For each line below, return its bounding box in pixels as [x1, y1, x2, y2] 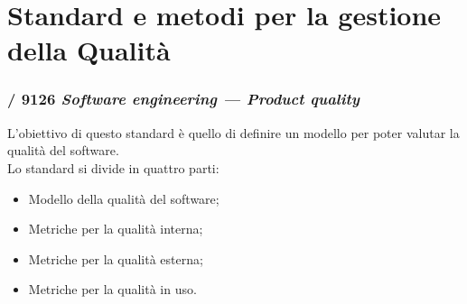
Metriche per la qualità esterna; [28, 249, 203, 268]
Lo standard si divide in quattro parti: [7, 158, 219, 177]
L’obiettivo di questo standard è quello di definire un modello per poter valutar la [7, 123, 460, 142]
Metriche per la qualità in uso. [28, 280, 197, 299]
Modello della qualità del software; [28, 189, 219, 207]
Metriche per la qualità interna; [28, 219, 203, 238]
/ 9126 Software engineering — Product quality [7, 88, 360, 110]
